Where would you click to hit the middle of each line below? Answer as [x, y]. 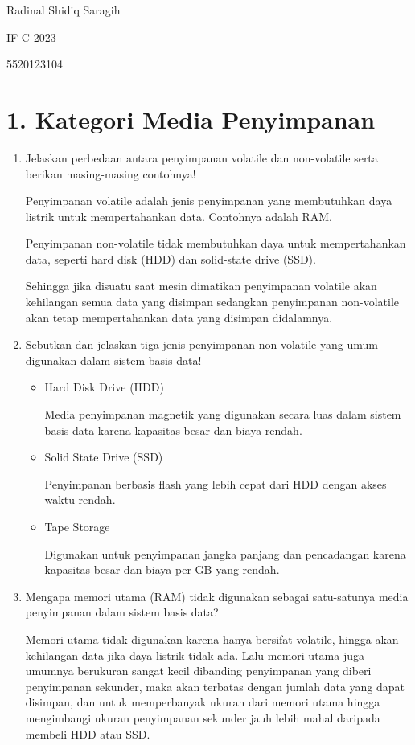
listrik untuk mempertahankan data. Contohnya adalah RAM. [179, 216]
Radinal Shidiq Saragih [64, 10]
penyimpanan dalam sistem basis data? [122, 612]
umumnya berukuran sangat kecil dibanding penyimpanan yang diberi [198, 671]
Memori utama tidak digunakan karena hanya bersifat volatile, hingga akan [212, 639]
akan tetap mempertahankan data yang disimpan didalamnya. [179, 317]
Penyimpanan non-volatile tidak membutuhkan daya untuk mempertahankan [216, 243]
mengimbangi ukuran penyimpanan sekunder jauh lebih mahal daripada [203, 717]
